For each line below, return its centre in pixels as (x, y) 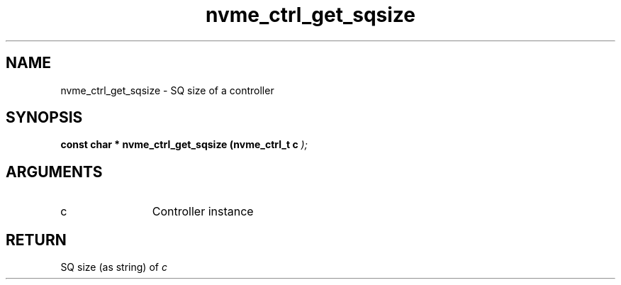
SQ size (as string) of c (114, 267)
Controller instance (203, 212)
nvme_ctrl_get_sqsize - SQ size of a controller (167, 90)
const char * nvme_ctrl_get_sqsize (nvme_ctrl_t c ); (184, 145)
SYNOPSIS (44, 118)
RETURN (36, 240)
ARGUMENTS (54, 172)
